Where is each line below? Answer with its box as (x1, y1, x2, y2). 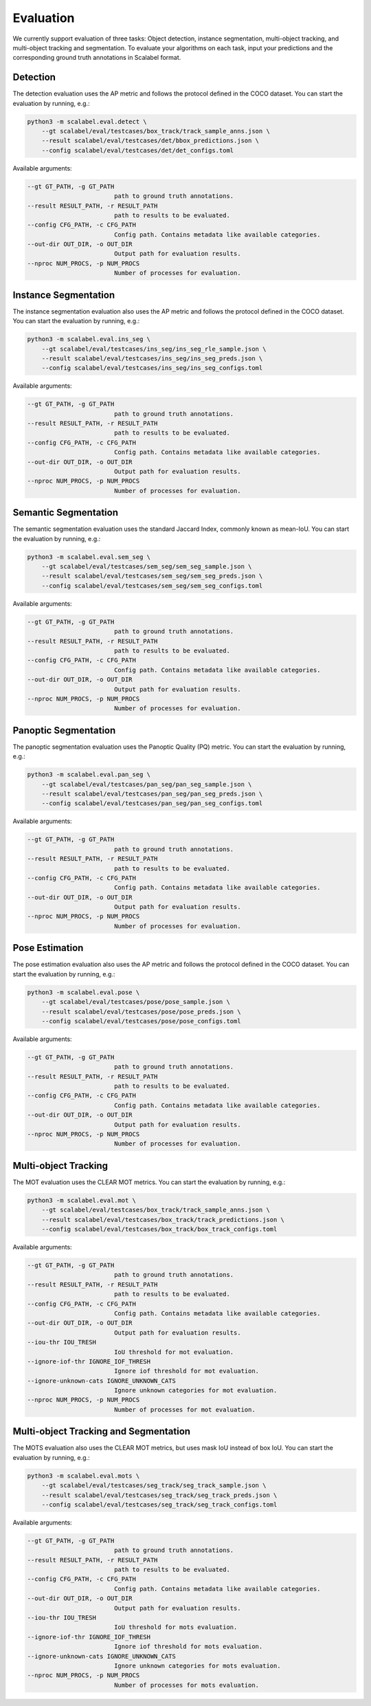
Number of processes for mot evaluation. (113, 1406, 256, 1413)
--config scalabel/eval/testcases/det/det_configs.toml (41, 146, 234, 154)
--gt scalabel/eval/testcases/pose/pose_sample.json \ (41, 998, 230, 1006)
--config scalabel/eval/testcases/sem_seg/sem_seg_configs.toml (41, 582, 263, 589)
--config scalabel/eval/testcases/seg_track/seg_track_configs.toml (41, 1500, 278, 1509)
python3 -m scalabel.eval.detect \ (27, 118, 147, 125)
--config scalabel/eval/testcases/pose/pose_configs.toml (41, 1017, 241, 1025)
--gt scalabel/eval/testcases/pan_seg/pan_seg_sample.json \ (41, 780, 252, 788)
